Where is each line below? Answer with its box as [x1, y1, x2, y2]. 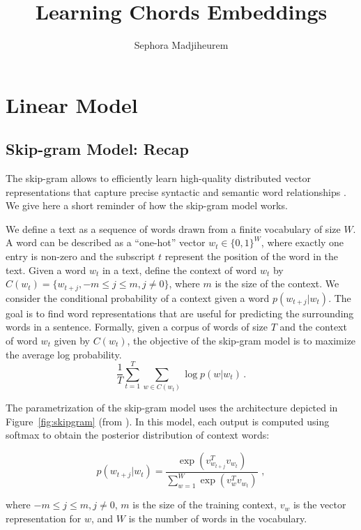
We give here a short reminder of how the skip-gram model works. [6, 198, 288, 213]
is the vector [293, 497, 346, 512]
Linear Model [6, 90, 138, 119]
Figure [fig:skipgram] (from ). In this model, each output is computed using [6, 414, 330, 428]
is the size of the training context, [132, 497, 277, 512]
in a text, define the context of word [102, 262, 257, 277]
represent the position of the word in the [164, 249, 339, 264]
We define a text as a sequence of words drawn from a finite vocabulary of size [6, 221, 341, 236]
